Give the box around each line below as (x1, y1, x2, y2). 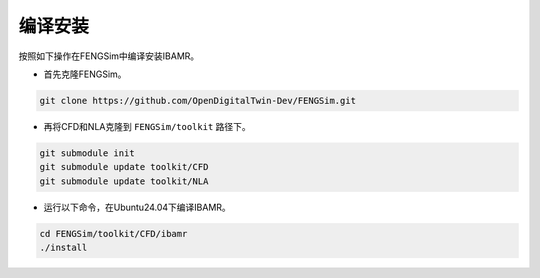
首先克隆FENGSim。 (43, 68, 127, 80)
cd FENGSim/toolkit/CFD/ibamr (39, 228, 188, 239)
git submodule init (39, 147, 135, 159)
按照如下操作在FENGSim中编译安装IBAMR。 (18, 50, 200, 62)
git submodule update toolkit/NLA (39, 175, 209, 187)
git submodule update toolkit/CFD (39, 161, 209, 173)
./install (39, 242, 88, 254)
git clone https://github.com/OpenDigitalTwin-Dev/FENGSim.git (39, 95, 357, 106)
